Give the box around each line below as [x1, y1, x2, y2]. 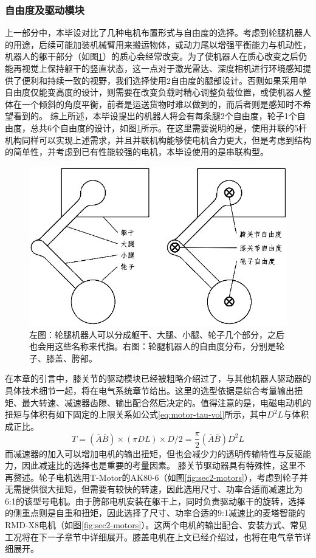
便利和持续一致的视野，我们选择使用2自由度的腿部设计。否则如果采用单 [21, 74, 307, 86]
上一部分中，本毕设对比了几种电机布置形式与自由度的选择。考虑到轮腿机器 [5, 26, 303, 39]
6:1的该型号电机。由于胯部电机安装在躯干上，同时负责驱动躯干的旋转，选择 [5, 494, 305, 507]
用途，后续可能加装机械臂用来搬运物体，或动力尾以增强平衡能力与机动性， [13, 38, 311, 50]
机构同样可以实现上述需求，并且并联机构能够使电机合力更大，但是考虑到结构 [5, 133, 311, 146]
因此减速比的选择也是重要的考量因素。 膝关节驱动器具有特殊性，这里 [21, 459, 297, 472]
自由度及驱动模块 [5, 2, 84, 17]
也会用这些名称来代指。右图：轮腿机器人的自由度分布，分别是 [29, 340, 276, 353]
